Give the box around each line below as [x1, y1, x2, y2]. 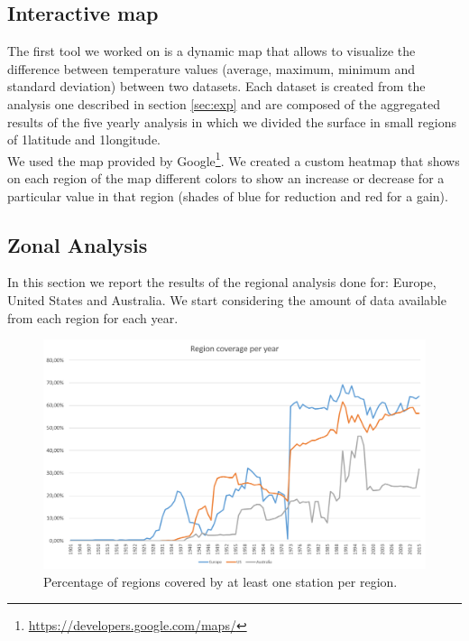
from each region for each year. [7, 308, 179, 327]
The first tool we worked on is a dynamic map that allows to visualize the [7, 42, 416, 60]
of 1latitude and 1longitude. [7, 130, 161, 149]
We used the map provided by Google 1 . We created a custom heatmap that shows [7, 148, 460, 170]
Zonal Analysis [7, 230, 148, 258]
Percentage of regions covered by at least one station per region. [43, 571, 398, 590]
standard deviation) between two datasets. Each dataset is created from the [7, 77, 426, 96]
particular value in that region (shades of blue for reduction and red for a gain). [7, 186, 448, 205]
